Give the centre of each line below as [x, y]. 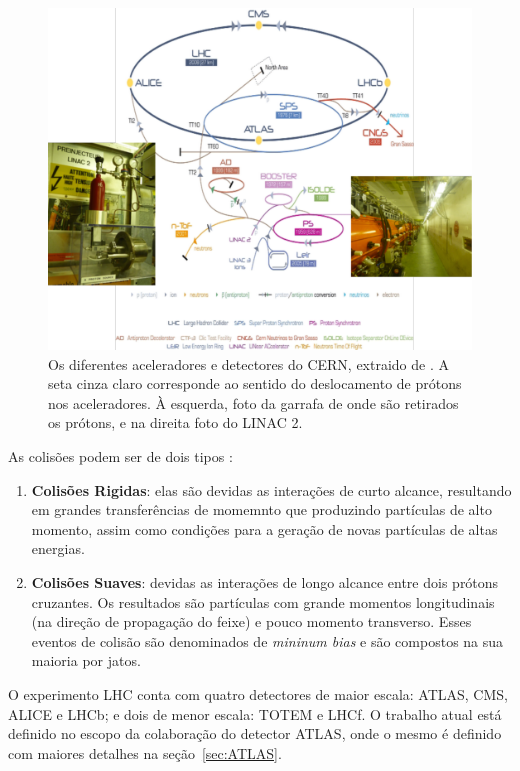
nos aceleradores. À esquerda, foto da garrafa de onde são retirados [253, 402]
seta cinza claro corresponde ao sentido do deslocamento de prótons [255, 383]
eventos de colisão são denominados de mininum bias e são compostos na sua [267, 640]
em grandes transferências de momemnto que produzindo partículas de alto [261, 509]
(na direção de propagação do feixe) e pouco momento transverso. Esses [251, 621]
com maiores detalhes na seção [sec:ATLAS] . [145, 752]
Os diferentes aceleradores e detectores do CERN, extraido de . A [249, 363]
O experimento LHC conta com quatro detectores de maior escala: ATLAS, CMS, [258, 693]
